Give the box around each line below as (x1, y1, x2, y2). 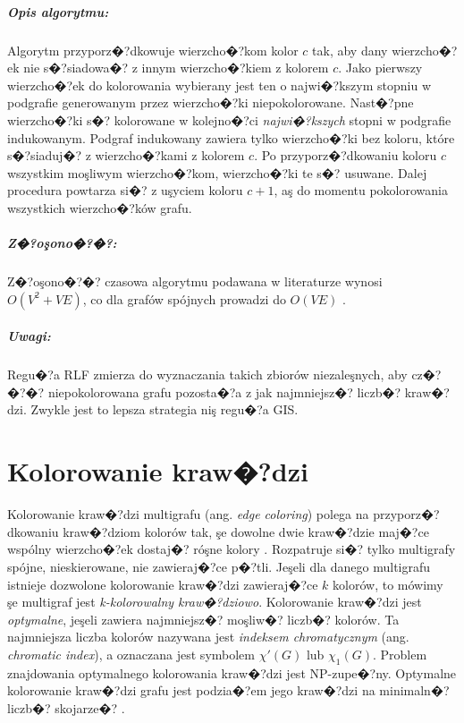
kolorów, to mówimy (333, 574, 443, 593)
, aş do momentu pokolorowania (274, 181, 448, 200)
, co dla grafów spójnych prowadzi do (82, 289, 286, 308)
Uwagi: (7, 327, 51, 345)
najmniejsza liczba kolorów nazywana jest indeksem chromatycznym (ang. (7, 627, 409, 646)
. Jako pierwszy (338, 58, 423, 77)
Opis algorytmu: (7, 2, 109, 21)
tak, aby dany (312, 40, 388, 59)
